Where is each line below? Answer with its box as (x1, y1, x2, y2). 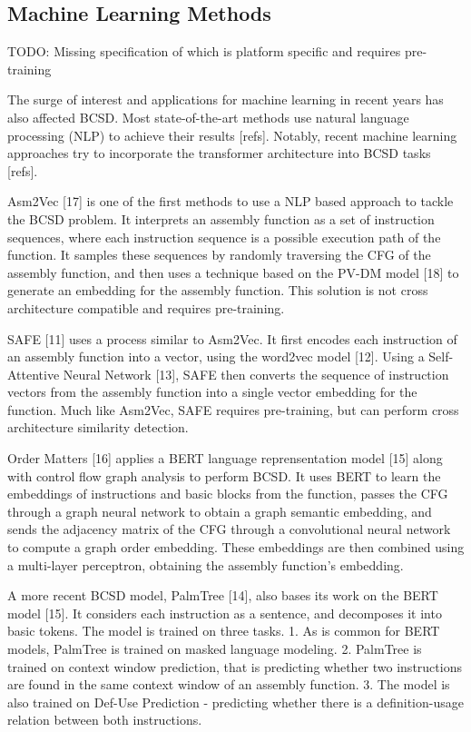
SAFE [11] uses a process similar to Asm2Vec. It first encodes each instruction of (7, 329, 457, 348)
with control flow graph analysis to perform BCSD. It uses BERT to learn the (7, 466, 441, 485)
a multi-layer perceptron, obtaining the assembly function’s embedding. (7, 555, 404, 574)
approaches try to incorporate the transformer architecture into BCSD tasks (7, 143, 431, 163)
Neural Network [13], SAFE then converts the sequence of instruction (63, 364, 449, 383)
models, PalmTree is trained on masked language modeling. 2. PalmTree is (7, 639, 422, 658)
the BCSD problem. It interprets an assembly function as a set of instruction (7, 209, 435, 228)
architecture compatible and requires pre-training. (7, 298, 285, 317)
